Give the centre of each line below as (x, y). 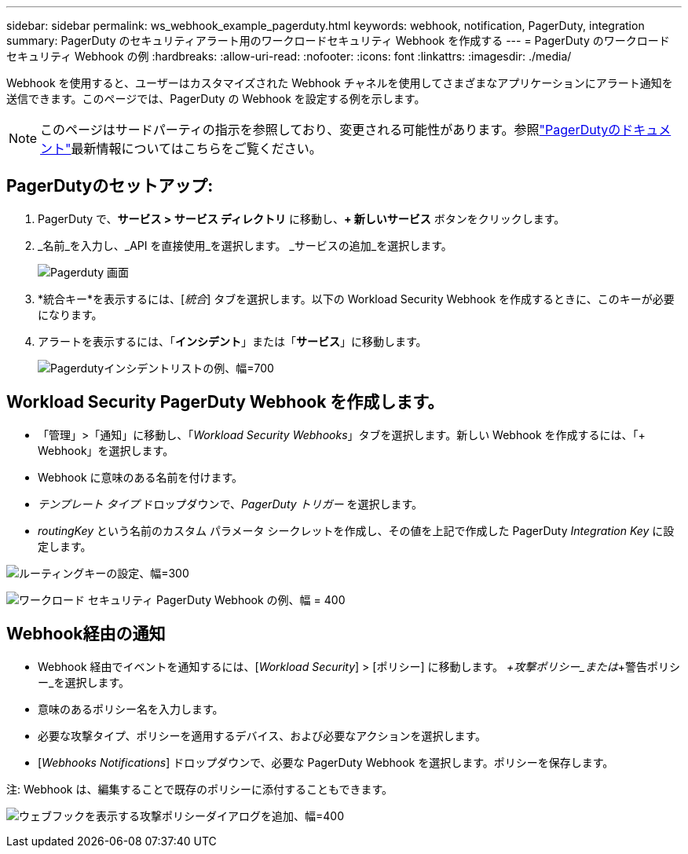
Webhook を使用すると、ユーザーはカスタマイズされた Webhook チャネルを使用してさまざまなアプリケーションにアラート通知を (340, 83)
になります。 (70, 314)
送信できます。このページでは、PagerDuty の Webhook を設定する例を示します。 (216, 99)
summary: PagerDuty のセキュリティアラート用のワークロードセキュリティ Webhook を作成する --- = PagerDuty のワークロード (338, 40)
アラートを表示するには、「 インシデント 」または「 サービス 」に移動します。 (232, 341)
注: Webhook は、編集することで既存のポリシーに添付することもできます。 (200, 789)
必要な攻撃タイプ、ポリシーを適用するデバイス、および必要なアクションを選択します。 (262, 735)
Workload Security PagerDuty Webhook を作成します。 (225, 402)
